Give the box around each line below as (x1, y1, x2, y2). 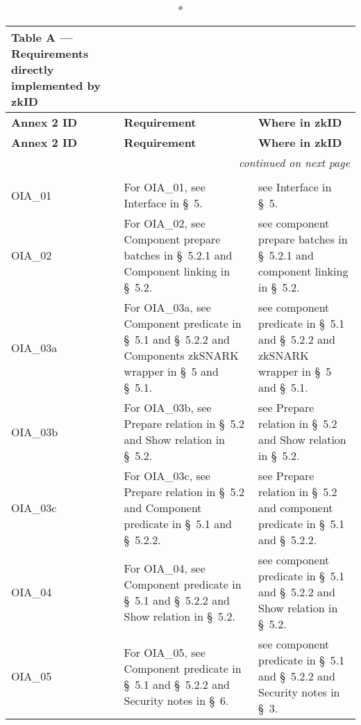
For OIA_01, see (124, 179, 205, 195)
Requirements (11, 45, 89, 61)
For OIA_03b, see (124, 399, 212, 415)
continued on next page (239, 154, 350, 170)
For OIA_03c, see (124, 468, 210, 484)
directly (11, 61, 54, 77)
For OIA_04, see (124, 559, 205, 576)
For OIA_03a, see (124, 299, 211, 315)
